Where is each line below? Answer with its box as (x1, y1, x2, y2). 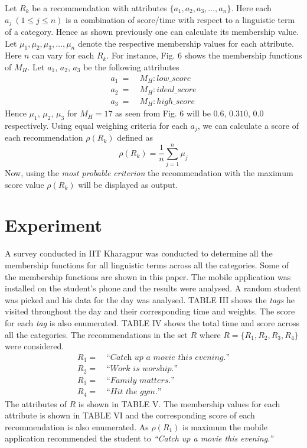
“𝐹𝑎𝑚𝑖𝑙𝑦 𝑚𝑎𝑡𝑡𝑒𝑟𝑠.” (106, 376, 175, 385)
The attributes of (5, 397, 67, 410)
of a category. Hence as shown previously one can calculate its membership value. (5, 25, 299, 38)
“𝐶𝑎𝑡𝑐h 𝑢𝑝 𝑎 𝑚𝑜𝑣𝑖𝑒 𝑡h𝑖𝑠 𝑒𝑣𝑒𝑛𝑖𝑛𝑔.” (106, 353, 230, 362)
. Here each (231, 2, 272, 14)
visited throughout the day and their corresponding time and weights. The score (5, 305, 295, 317)
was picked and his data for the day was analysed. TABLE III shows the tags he (5, 293, 295, 306)
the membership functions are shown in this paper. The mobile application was (5, 270, 291, 283)
